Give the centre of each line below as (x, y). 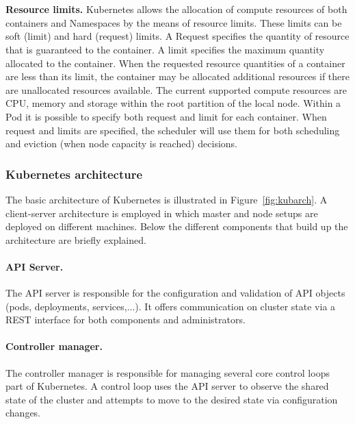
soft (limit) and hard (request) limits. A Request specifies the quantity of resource (177, 36)
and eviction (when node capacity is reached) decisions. (121, 144)
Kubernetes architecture (74, 174)
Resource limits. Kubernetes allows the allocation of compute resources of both (176, 9)
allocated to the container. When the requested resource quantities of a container (175, 63)
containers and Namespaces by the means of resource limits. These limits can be (174, 22)
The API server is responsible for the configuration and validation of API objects (175, 293)
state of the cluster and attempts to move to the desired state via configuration (172, 399)
